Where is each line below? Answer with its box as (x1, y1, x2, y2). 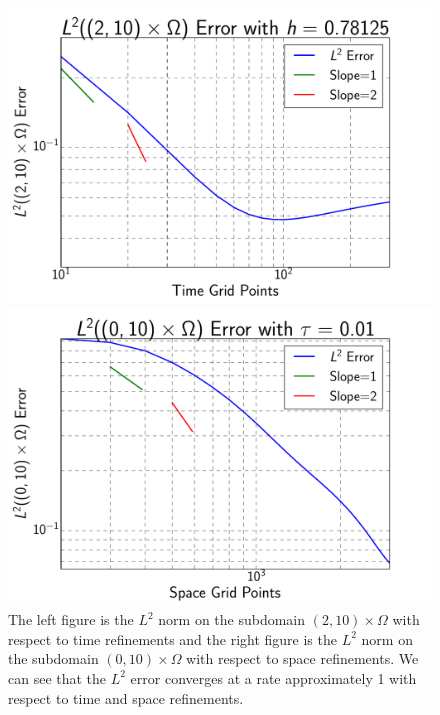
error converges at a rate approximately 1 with (130, 667, 417, 688)
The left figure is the (8, 609, 134, 630)
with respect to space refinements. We (186, 648, 419, 669)
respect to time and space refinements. (8, 687, 244, 708)
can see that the (8, 667, 107, 688)
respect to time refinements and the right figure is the (8, 628, 337, 649)
